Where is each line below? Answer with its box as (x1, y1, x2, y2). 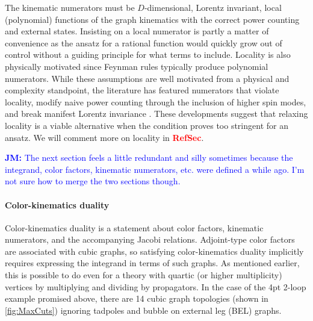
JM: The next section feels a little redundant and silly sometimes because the (5, 151, 293, 164)
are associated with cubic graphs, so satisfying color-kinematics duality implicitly (5, 245, 304, 257)
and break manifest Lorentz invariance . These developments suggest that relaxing (5, 107, 308, 120)
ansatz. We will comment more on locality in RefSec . (5, 131, 204, 143)
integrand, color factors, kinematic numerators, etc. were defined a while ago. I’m (5, 163, 305, 175)
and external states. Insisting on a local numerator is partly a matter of (5, 25, 269, 37)
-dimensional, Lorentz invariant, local (144, 1, 282, 13)
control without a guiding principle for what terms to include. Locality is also (5, 48, 291, 61)
